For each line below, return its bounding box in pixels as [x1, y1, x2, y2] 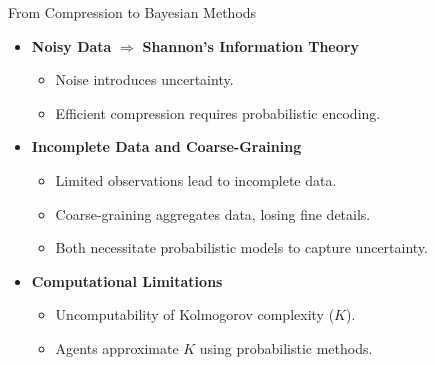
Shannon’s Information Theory [142, 35, 359, 56]
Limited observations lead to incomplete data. [55, 169, 337, 190]
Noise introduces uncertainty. [55, 69, 234, 90]
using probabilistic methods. [199, 337, 373, 358]
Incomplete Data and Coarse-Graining [31, 136, 302, 157]
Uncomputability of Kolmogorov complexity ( [55, 304, 335, 325]
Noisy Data [31, 35, 112, 56]
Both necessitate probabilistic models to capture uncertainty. [55, 237, 428, 258]
